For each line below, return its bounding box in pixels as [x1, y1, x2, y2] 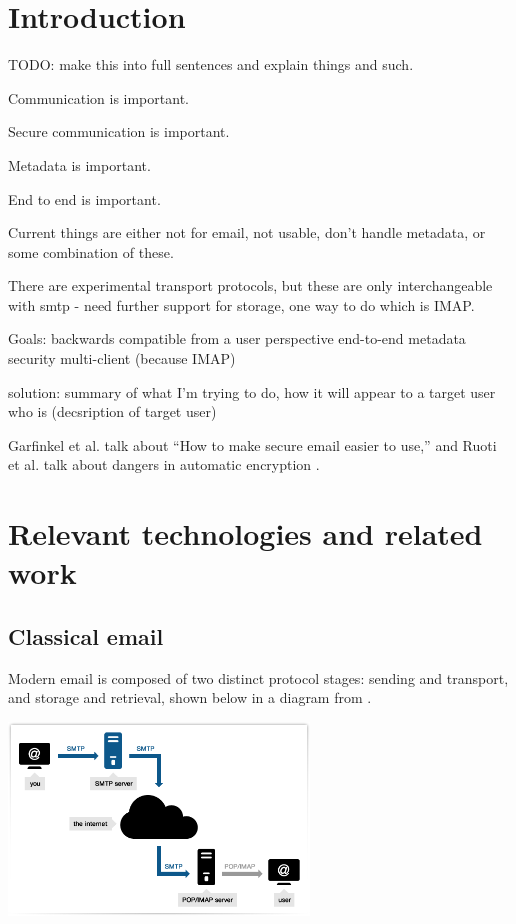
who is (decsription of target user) [8, 401, 217, 422]
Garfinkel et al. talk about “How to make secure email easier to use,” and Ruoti [8, 434, 497, 455]
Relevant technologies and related [8, 513, 483, 554]
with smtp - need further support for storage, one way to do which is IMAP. [8, 294, 475, 315]
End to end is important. [8, 188, 161, 209]
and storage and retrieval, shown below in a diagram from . [8, 687, 372, 708]
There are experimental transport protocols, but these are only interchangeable [8, 275, 493, 296]
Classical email [8, 620, 164, 651]
